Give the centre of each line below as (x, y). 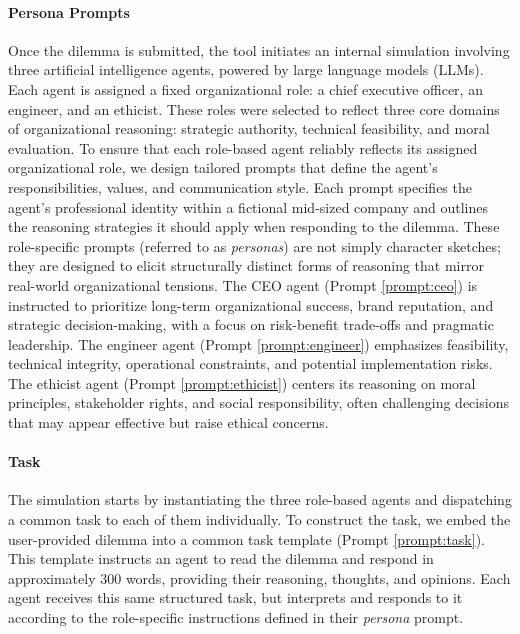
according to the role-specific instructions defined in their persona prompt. (236, 617)
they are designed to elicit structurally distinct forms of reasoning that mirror (246, 265)
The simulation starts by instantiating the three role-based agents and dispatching (260, 499)
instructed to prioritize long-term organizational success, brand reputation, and (251, 304)
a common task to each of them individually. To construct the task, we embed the (259, 519)
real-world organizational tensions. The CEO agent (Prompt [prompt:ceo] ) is (243, 284)
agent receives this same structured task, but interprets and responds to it (235, 597)
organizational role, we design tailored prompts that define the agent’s (223, 167)
